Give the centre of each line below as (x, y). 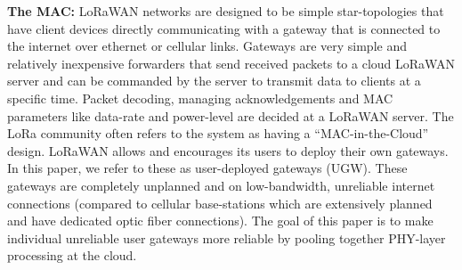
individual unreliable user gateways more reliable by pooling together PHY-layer (227, 237)
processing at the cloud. (72, 255)
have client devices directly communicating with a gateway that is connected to (224, 28)
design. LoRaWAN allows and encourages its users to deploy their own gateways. (228, 150)
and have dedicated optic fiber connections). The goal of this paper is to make (220, 221)
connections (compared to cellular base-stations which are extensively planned (220, 203)
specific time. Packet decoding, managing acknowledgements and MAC (200, 98)
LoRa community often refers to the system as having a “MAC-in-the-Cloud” (218, 133)
